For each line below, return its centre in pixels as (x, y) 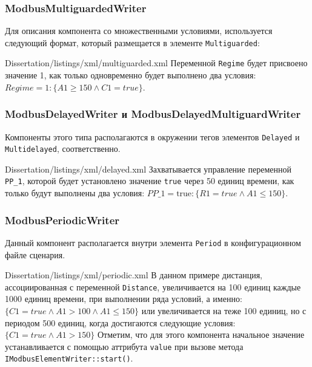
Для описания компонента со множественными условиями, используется (139, 31)
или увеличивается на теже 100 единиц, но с (224, 310)
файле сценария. (35, 254)
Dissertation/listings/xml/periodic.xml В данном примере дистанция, (134, 275)
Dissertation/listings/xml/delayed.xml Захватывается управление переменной (148, 169)
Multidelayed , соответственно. (63, 149)
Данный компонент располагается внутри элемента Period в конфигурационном (153, 242)
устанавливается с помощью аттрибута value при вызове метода (124, 346)
